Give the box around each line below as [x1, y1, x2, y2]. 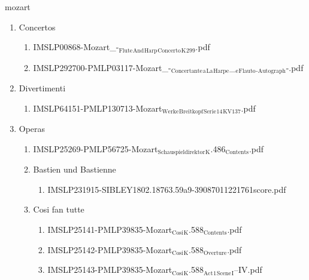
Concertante [171, 68, 202, 75]
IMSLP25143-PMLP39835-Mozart [47, 263, 172, 276]
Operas [19, 122, 46, 135]
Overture [203, 250, 227, 257]
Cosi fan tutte [33, 203, 84, 216]
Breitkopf [179, 109, 204, 115]
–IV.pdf [234, 263, 262, 276]
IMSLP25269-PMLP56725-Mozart [33, 142, 158, 155]
